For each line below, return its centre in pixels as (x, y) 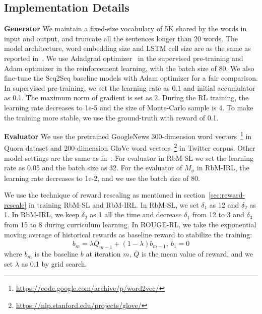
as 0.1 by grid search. (54, 263)
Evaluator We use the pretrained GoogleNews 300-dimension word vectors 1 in (128, 135)
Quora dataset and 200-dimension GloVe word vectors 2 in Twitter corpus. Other (130, 147)
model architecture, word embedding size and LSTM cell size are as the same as (127, 48)
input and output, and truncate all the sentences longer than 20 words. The (121, 38)
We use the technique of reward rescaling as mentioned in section (105, 195)
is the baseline (56, 254)
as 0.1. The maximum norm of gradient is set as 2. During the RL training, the (126, 98)
